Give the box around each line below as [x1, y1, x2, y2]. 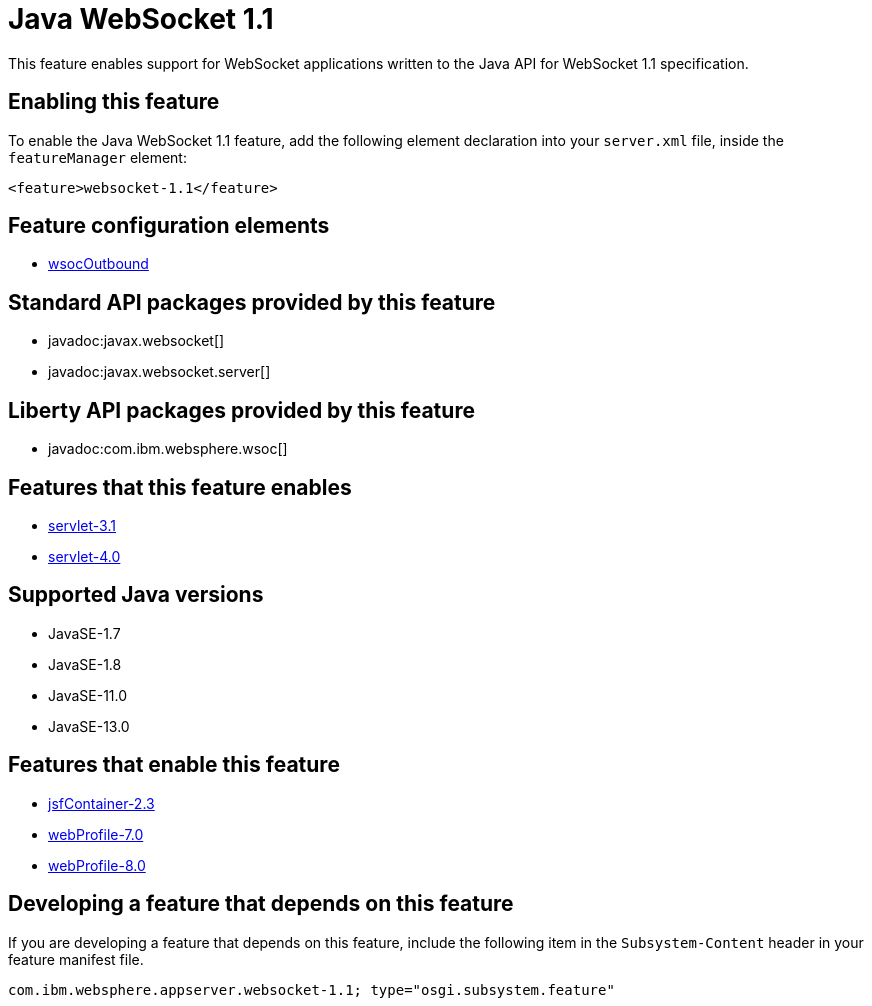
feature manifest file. [8, 950, 144, 968]
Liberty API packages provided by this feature [8, 397, 475, 423]
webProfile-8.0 [48, 856, 146, 874]
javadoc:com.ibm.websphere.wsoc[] [48, 440, 288, 458]
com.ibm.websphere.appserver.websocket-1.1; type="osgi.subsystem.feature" [8, 981, 615, 998]
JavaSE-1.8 [48, 655, 122, 673]
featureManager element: [8, 148, 187, 166]
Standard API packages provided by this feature [8, 289, 496, 315]
